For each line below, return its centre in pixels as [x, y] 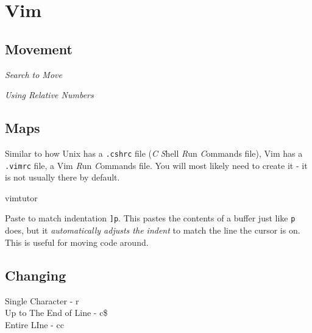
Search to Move [34, 74]
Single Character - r [42, 300]
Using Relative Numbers [49, 95]
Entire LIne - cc [34, 324]
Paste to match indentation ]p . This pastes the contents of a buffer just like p [150, 218]
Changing [36, 275]
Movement [39, 48]
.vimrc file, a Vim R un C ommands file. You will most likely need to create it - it [156, 165]
